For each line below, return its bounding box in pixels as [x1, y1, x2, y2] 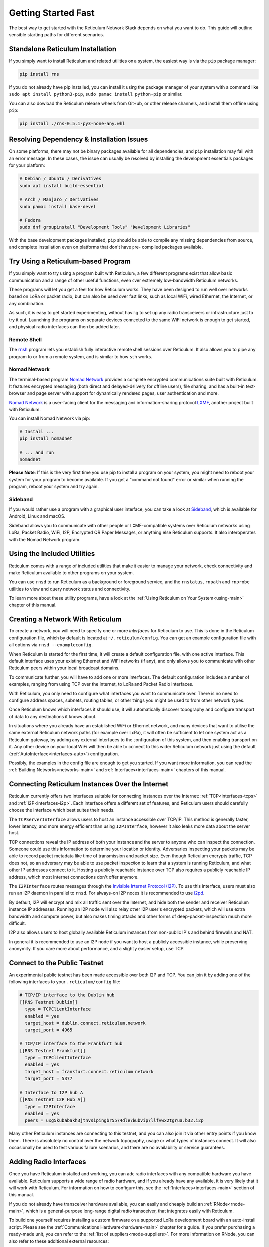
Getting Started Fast [9, 7, 95, 18]
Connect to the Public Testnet [9, 958, 104, 967]
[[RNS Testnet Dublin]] [19, 999, 78, 1005]
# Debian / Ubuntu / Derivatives [19, 176, 102, 182]
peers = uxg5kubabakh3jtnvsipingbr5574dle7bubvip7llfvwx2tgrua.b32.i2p [25, 1118, 204, 1123]
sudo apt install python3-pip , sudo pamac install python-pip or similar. [9, 91, 183, 97]
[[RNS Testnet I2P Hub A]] [19, 1097, 86, 1102]
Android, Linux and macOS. [9, 513, 66, 519]
